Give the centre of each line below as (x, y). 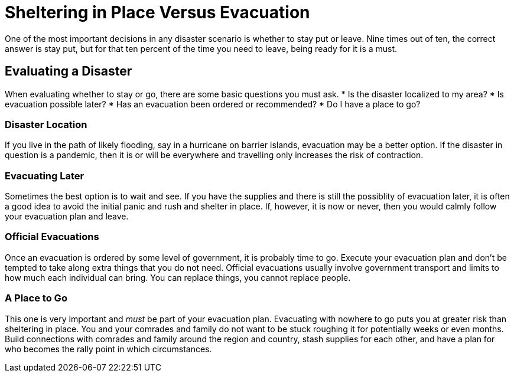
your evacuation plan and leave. (67, 217)
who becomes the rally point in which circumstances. (108, 349)
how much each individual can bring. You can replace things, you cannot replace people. (178, 277)
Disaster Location (46, 124)
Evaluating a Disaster (69, 71)
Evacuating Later (45, 176)
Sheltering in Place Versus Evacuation (157, 12)
